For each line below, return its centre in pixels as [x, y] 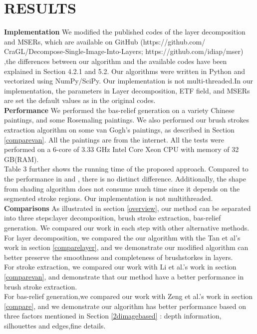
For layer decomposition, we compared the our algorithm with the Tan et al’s [122, 237]
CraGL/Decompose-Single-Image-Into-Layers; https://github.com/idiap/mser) [124, 51]
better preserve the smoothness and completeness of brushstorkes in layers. [119, 257]
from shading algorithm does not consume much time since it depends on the [122, 188]
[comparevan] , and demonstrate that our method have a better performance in [124, 276]
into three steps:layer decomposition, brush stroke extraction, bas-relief [113, 218]
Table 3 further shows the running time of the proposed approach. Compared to [126, 169]
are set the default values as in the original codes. [80, 100]
